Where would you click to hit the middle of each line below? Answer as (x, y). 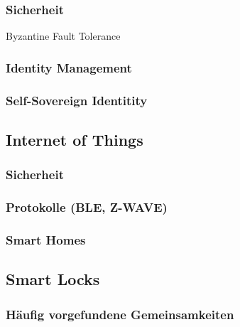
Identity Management (69, 67)
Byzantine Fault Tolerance (63, 36)
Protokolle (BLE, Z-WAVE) (87, 207)
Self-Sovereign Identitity (77, 100)
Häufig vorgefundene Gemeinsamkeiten (120, 314)
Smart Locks (53, 279)
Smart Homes (46, 239)
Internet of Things (75, 139)
